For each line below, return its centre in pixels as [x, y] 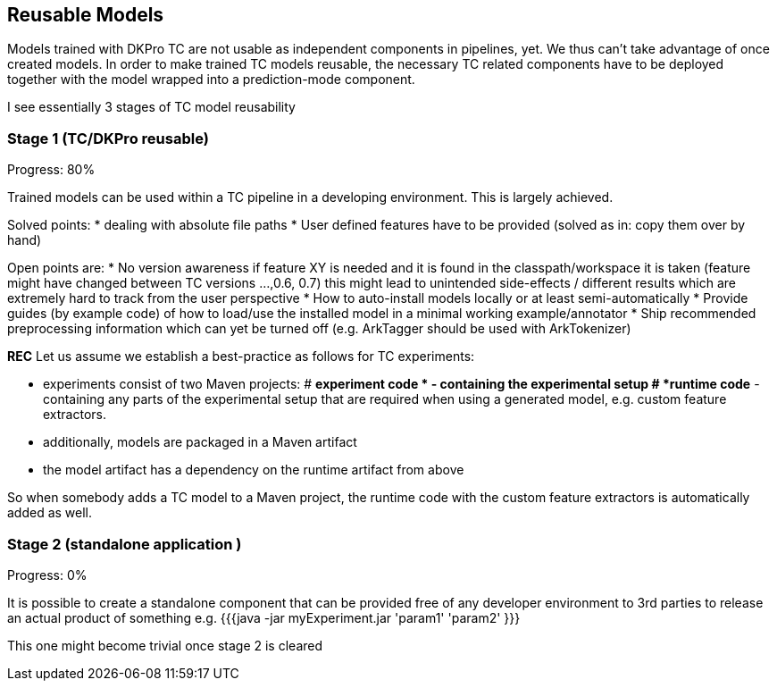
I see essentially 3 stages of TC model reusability [151, 107]
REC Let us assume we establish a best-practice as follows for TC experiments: [241, 357]
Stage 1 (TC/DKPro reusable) [108, 138]
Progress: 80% [51, 170]
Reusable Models [86, 15]
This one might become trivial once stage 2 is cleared [165, 645]
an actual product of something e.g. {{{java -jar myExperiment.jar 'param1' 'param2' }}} [264, 617]
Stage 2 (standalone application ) [125, 544]
